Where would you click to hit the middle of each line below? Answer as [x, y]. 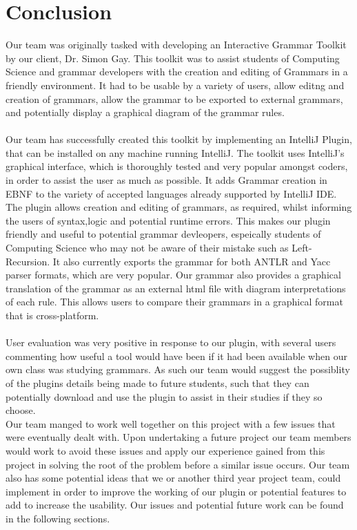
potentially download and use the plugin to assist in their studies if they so [164, 396]
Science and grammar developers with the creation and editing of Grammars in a [177, 72]
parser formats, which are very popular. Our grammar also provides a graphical [173, 275]
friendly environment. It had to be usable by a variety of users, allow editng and [175, 85]
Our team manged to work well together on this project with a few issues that [171, 423]
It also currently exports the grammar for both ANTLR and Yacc [192, 261]
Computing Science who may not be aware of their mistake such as [147, 248]
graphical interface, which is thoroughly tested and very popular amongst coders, [177, 166]
